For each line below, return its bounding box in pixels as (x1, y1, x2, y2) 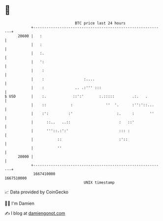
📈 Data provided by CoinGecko (4, 189, 69, 195)
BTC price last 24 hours (75, 21, 126, 26)
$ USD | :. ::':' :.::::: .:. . (4, 94, 148, 99)
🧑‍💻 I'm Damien (4, 200, 35, 206)
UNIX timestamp (83, 180, 115, 185)
